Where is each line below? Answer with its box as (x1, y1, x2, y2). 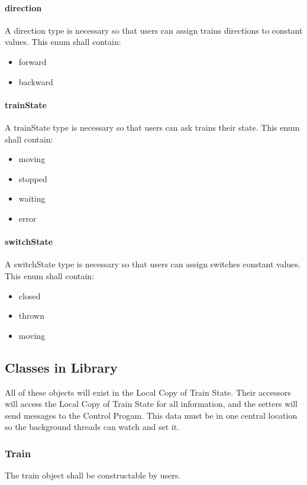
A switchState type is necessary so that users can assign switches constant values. (5, 258, 300, 270)
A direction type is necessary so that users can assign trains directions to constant (5, 24, 303, 36)
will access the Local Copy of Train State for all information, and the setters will (5, 397, 298, 410)
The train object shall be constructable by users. (5, 469, 181, 481)
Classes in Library (5, 358, 118, 376)
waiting (18, 192, 46, 205)
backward (18, 75, 53, 88)
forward (18, 55, 47, 67)
